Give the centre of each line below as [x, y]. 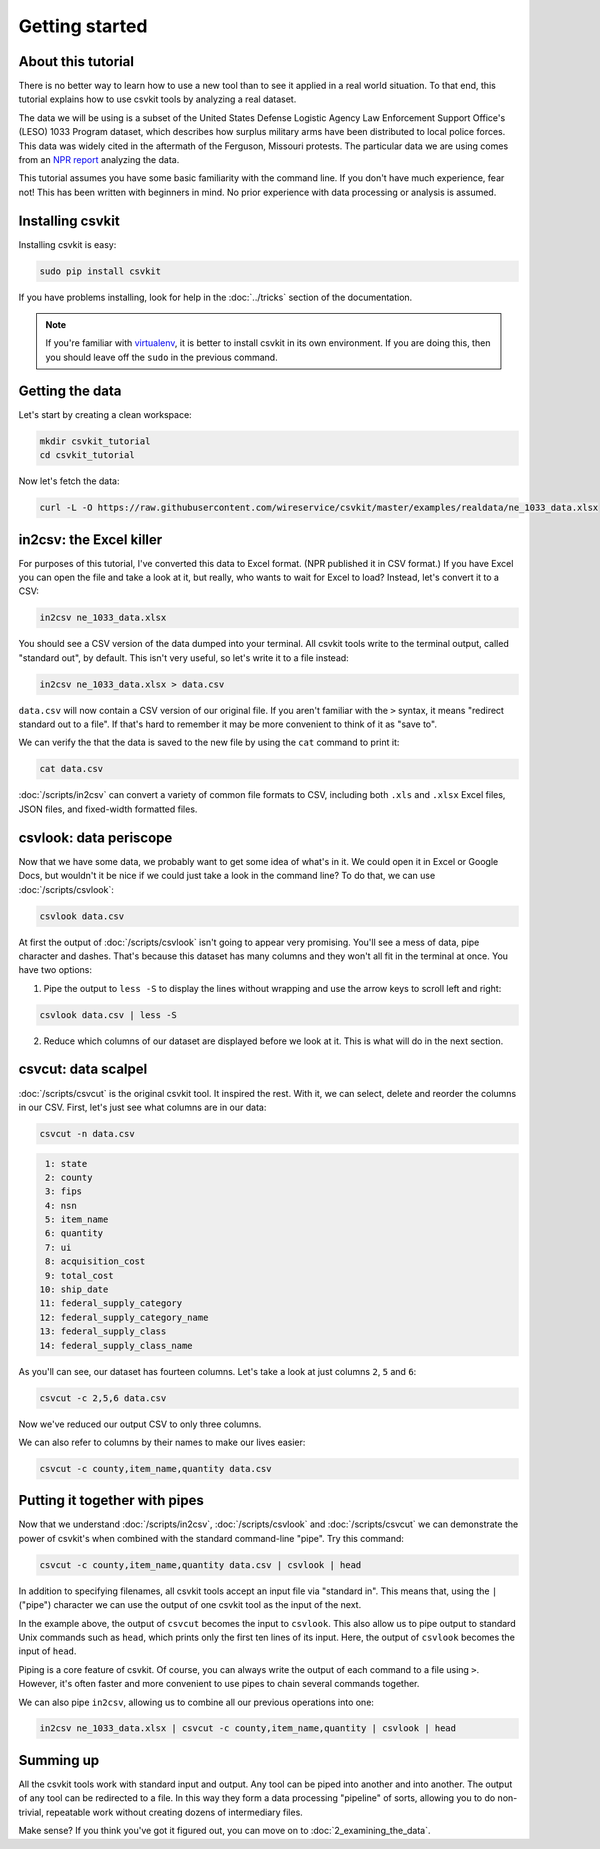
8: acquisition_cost [95, 1261]
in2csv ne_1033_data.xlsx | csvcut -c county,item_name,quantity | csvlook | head [248, 1728]
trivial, [31, 1812]
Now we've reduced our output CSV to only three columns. [140, 1424]
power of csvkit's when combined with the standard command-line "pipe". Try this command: [211, 1538]
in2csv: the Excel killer [90, 539]
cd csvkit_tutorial [87, 455]
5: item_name [77, 1219]
